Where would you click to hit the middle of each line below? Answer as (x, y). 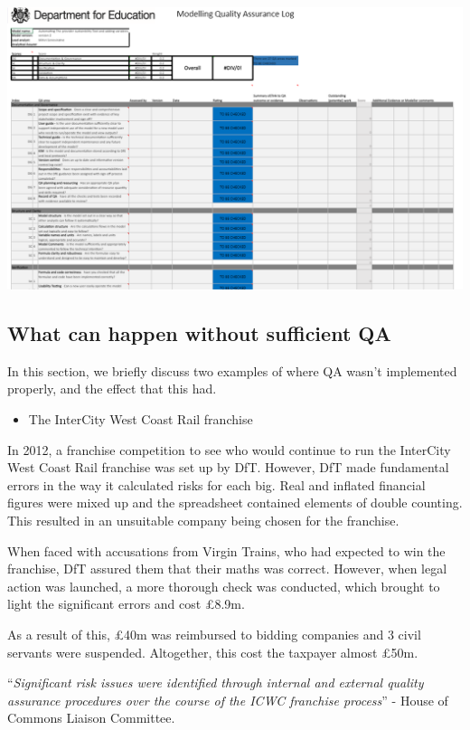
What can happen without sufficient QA (199, 333)
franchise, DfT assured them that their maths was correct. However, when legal (227, 569)
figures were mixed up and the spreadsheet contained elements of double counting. (235, 502)
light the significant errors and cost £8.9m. (126, 604)
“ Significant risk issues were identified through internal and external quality (216, 683)
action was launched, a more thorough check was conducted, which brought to (224, 586)
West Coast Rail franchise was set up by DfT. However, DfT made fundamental (228, 467)
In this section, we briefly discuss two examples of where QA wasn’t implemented (232, 370)
